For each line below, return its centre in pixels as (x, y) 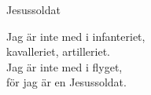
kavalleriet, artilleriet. (58, 51)
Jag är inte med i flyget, (64, 66)
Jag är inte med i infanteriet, (76, 36)
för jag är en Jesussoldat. (66, 82)
